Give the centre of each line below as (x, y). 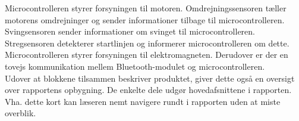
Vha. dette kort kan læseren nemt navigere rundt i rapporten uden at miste (143, 101)
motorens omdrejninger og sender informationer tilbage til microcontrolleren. (145, 19)
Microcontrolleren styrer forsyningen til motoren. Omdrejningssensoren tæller (146, 8)
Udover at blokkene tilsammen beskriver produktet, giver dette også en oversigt (150, 78)
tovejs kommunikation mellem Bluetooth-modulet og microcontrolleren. (135, 66)
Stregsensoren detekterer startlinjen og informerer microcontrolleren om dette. (147, 43)
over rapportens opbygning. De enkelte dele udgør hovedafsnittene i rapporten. (148, 90)
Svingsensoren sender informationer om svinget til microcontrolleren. (130, 31)
